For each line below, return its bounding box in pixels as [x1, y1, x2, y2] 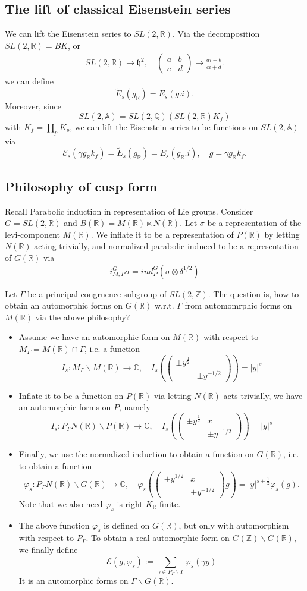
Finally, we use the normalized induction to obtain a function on [18, 448, 254, 460]
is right [117, 497, 143, 510]
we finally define [18, 543, 78, 555]
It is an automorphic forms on [18, 574, 129, 587]
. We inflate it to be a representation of [90, 228, 234, 240]
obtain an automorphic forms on [5, 299, 123, 312]
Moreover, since [5, 100, 62, 112]
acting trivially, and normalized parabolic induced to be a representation [34, 240, 299, 252]
